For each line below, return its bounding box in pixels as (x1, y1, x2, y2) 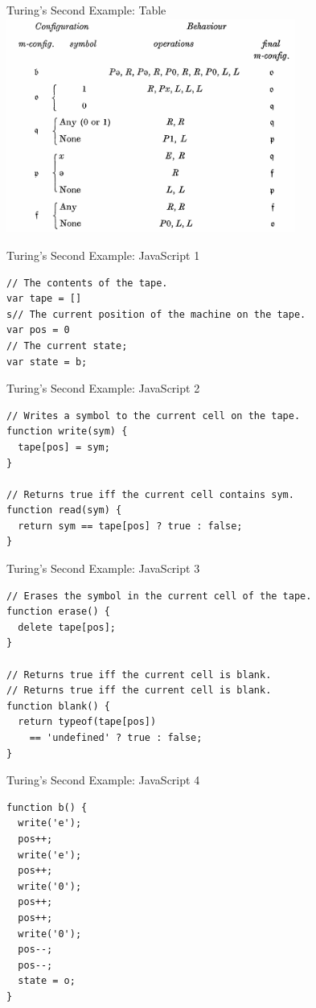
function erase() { (6, 606, 110, 618)
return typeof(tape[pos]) (18, 716, 157, 728)
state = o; (18, 975, 76, 987)
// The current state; (6, 339, 128, 352)
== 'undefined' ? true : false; (29, 732, 203, 743)
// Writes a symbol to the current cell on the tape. (6, 409, 301, 422)
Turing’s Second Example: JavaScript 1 (6, 246, 200, 263)
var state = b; (6, 356, 88, 368)
